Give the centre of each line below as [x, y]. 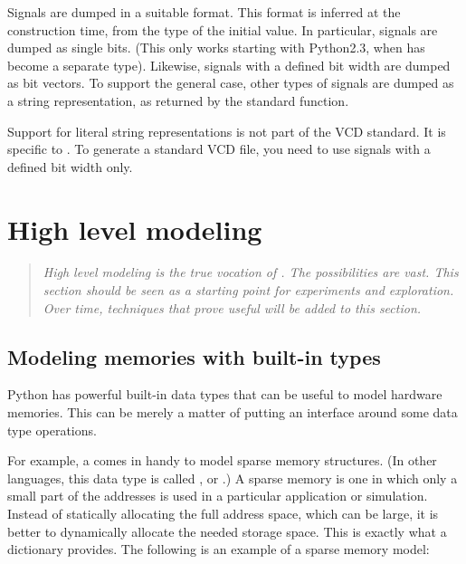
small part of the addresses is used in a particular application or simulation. [218, 496]
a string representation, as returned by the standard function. [178, 100]
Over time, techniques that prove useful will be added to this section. [232, 307]
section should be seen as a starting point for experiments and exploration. [248, 290]
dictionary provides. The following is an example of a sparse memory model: [219, 549]
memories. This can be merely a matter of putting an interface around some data [233, 412]
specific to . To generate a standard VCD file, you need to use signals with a [219, 149]
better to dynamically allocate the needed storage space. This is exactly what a [227, 531]
